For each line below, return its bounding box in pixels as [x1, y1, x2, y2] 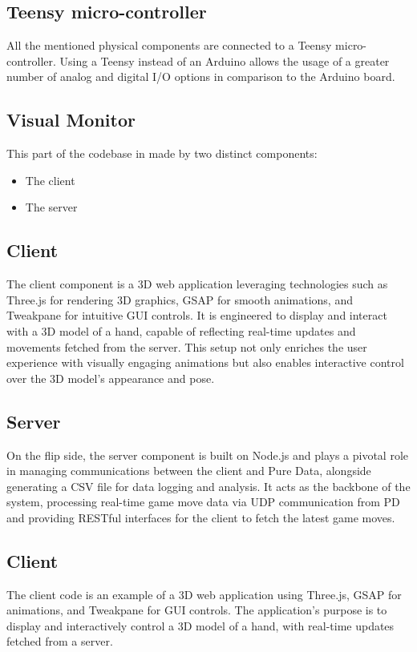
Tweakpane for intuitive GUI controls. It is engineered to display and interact [6, 307, 387, 324]
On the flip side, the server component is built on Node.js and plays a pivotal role [6, 446, 409, 463]
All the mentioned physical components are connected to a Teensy [6, 37, 332, 54]
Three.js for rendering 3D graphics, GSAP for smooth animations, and [6, 291, 353, 308]
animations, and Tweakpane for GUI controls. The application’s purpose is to [6, 602, 387, 618]
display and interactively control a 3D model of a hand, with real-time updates [6, 617, 395, 634]
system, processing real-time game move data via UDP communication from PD [6, 493, 400, 510]
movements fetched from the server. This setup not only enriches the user [6, 338, 367, 355]
